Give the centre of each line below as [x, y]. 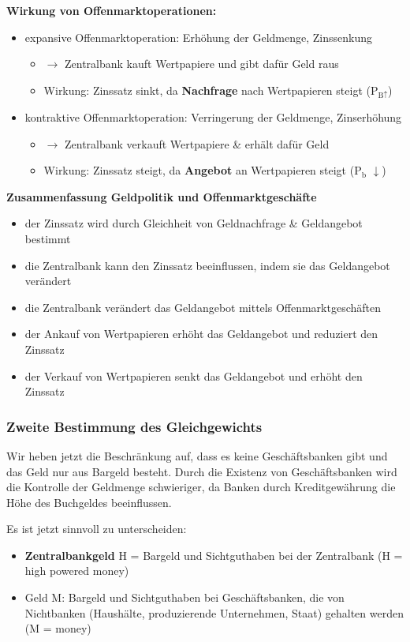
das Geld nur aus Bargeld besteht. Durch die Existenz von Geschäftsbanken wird [202, 471]
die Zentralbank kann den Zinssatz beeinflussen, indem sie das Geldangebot [207, 265]
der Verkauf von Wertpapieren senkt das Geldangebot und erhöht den [194, 375]
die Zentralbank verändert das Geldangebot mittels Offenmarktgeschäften [203, 307]
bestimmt [48, 238]
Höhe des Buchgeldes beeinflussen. [89, 502]
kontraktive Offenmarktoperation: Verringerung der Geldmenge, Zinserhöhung [213, 116]
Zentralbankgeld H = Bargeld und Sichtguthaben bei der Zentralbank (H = [214, 555]
